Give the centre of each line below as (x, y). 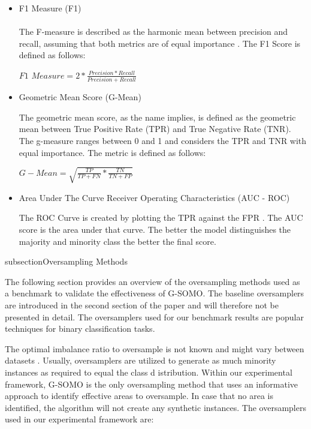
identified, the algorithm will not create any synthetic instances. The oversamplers (155, 407)
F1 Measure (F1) (50, 8)
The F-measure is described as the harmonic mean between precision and (153, 31)
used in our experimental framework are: (79, 419)
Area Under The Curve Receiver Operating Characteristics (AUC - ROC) (154, 197)
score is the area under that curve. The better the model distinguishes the (155, 229)
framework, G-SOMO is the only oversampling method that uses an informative (152, 384)
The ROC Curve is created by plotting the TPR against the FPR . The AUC (161, 217)
